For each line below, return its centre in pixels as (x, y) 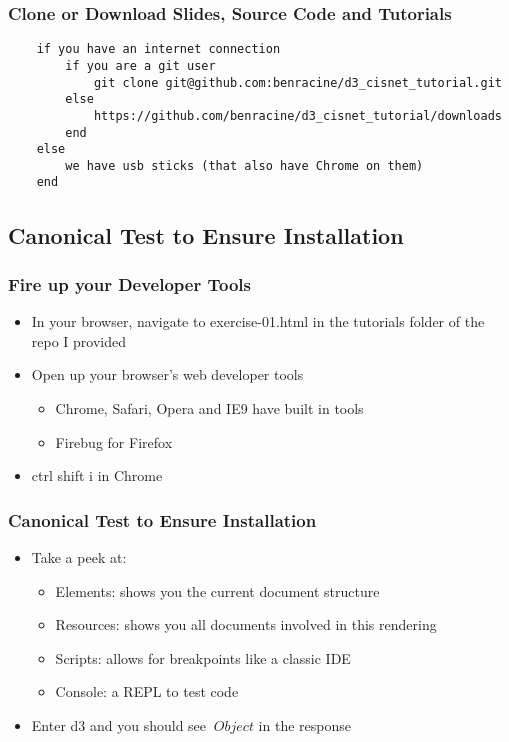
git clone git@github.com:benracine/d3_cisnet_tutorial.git (297, 82)
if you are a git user (140, 65)
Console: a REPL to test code (147, 691)
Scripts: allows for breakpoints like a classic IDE (203, 657)
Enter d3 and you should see (119, 724)
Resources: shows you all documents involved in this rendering (246, 624)
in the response (304, 724)
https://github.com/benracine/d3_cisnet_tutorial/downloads (297, 115)
